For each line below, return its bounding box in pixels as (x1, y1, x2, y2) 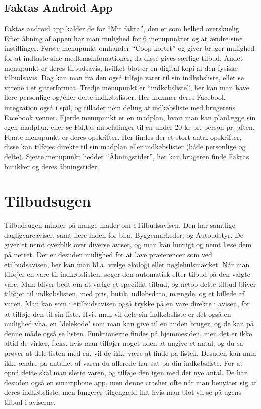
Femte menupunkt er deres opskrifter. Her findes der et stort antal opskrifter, (4, 131, 242, 142)
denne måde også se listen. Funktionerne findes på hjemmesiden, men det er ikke (4, 328, 252, 338)
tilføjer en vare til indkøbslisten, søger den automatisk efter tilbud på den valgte (4, 269, 250, 279)
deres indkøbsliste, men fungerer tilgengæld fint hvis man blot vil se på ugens (4, 387, 242, 397)
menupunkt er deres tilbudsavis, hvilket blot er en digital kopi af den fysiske (4, 62, 238, 73)
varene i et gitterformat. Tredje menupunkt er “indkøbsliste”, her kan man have (4, 82, 249, 92)
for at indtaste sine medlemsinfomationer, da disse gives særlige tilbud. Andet (4, 52, 243, 63)
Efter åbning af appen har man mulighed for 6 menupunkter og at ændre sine (4, 33, 243, 43)
